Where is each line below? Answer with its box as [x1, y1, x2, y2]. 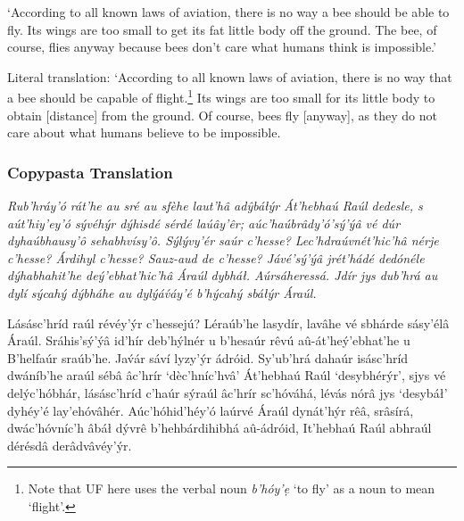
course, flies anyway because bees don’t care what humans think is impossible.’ [7, 37, 436, 56]
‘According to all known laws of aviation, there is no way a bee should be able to [7, 3, 450, 21]
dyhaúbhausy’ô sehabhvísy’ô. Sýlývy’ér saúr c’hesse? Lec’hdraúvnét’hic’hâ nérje [7, 231, 439, 250]
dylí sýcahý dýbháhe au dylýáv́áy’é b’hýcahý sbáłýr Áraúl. [7, 284, 317, 302]
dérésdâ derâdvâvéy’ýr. [7, 435, 132, 454]
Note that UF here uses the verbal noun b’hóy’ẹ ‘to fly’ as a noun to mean [28, 479, 435, 498]
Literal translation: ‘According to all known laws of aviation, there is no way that [7, 67, 452, 86]
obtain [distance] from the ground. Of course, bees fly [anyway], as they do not [7, 105, 437, 124]
